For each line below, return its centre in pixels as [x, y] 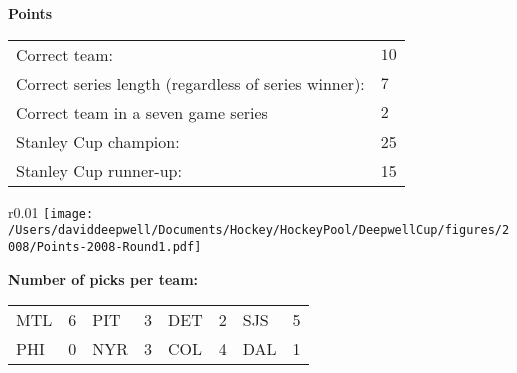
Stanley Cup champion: [98, 141]
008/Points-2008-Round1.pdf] [105, 246]
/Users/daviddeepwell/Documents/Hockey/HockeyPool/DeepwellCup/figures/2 [259, 230]
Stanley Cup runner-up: [99, 170]
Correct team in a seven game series [142, 112]
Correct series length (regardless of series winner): [190, 83]
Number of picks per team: [103, 278]
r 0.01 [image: [51, 211]
